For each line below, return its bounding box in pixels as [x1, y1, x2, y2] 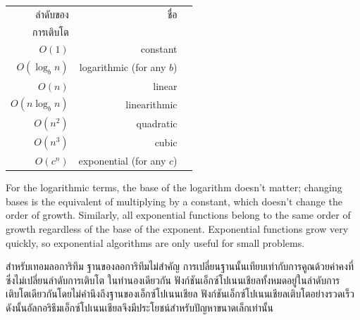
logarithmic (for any [79, 60, 166, 75]
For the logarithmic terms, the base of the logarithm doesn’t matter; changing [6, 180, 342, 195]
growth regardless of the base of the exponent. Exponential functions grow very [6, 222, 349, 236]
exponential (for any [78, 153, 166, 168]
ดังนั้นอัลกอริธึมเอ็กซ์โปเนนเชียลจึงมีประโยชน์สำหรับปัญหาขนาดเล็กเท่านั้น [6, 300, 273, 314]
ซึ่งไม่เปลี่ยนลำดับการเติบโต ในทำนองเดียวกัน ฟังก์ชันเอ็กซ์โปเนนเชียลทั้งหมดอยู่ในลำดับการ [6, 272, 340, 287]
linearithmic [125, 96, 178, 111]
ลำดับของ [35, 6, 69, 21]
